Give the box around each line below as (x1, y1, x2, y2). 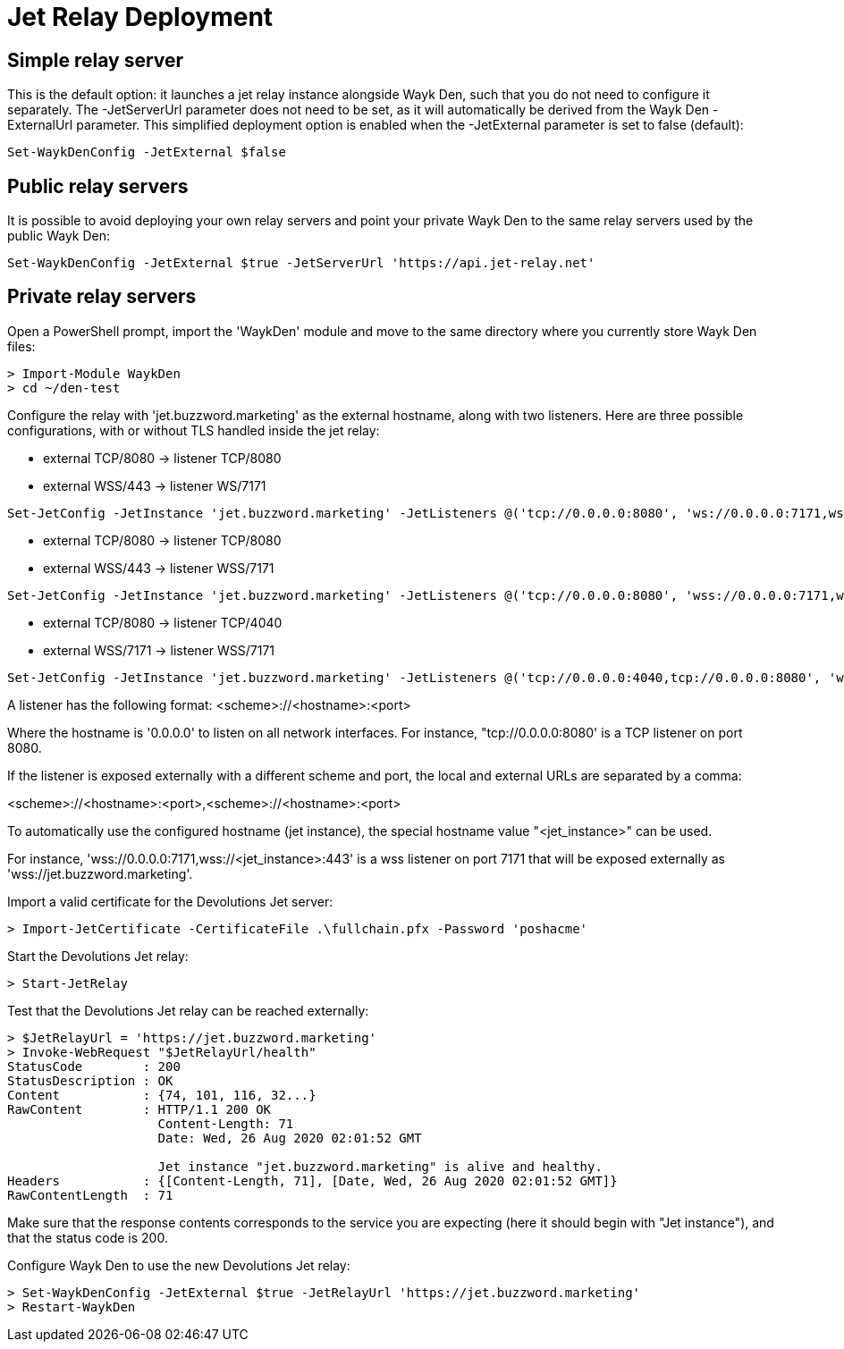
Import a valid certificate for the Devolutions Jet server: (7, 893, 333, 909)
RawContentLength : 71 (7, 1187, 173, 1202)
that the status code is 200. (7, 1229, 168, 1245)
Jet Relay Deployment (7, 2, 274, 32)
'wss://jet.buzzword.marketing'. (7, 865, 193, 881)
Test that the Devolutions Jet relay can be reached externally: (7, 1002, 369, 1018)
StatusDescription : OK (7, 1073, 173, 1088)
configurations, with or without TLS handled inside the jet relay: (7, 422, 380, 438)
